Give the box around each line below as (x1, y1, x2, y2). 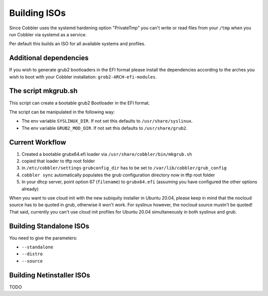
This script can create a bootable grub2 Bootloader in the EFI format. (9, 100, 150, 106)
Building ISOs (9, 7, 66, 18)
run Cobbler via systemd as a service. (9, 31, 87, 37)
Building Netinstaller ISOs (9, 271, 90, 279)
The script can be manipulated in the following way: (9, 109, 115, 115)
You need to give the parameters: (9, 235, 77, 241)
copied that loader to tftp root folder (21, 158, 95, 164)
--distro (21, 251, 43, 257)
